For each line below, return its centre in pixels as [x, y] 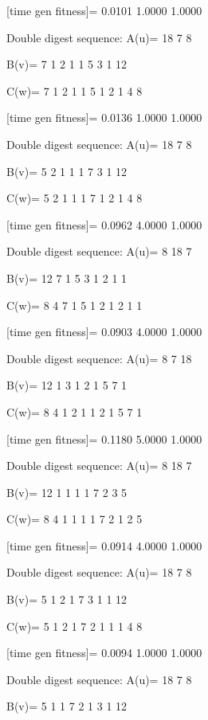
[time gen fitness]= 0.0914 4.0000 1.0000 [104, 545]
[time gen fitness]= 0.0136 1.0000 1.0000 [104, 117]
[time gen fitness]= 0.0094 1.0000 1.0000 [104, 653]
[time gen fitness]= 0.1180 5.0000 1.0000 [104, 438]
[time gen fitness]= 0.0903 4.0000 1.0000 [104, 332]
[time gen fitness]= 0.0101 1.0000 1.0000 [104, 10]
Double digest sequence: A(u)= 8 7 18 [99, 358]
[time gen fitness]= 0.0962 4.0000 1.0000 [104, 224]
